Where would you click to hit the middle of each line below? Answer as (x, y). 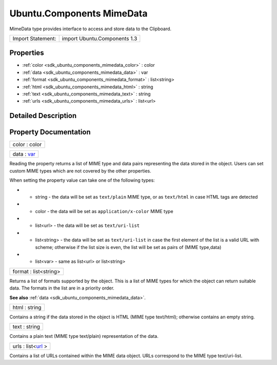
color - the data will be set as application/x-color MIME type (104, 211)
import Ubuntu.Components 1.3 (100, 39)
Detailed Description (43, 116)
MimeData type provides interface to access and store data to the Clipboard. (91, 29)
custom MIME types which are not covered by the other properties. (80, 171)
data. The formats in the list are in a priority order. (62, 288)
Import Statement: (34, 39)
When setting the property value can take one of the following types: (82, 180)
